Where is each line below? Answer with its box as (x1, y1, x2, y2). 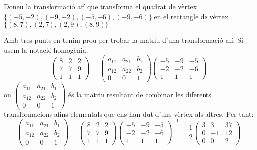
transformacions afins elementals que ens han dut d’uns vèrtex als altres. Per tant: (4, 109, 254, 119)
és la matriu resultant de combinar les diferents (68, 89, 211, 100)
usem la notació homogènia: (4, 44, 88, 55)
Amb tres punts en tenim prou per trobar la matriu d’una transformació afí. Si (4, 35, 243, 45)
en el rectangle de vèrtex (154, 11, 229, 21)
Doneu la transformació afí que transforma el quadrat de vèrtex (4, 1, 197, 11)
